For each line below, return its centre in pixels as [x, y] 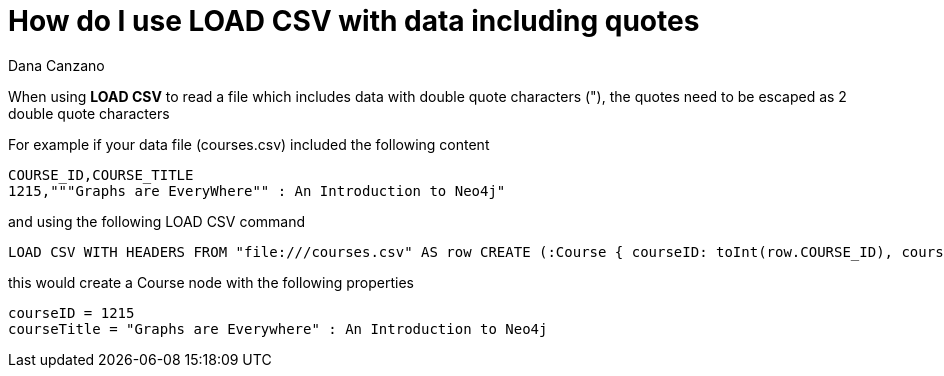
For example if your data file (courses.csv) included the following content [249, 144]
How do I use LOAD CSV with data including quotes [354, 21]
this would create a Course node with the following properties [211, 282]
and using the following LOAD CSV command [157, 221]
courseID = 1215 [71, 312]
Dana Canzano [56, 65]
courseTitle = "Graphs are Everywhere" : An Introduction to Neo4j [278, 328]
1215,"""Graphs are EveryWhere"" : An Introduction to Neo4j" [257, 190]
